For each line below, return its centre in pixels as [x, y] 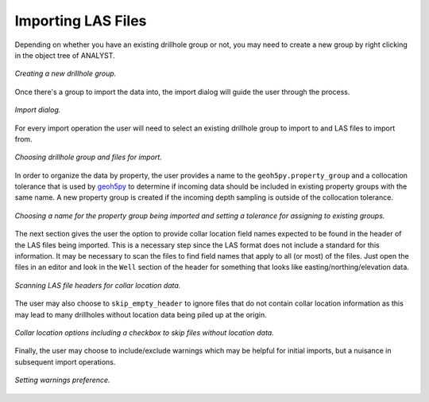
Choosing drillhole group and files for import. [88, 157]
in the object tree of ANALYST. [65, 55]
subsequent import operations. [65, 361]
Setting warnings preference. [62, 380]
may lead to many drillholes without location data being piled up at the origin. [141, 314]
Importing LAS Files [81, 21]
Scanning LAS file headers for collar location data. [98, 285]
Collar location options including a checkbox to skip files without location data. [144, 332]
